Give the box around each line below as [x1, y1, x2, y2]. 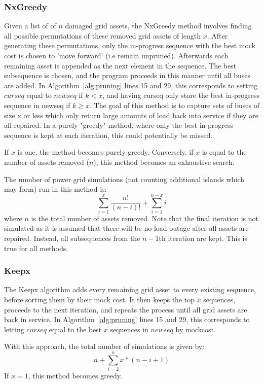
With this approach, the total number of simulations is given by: [4, 341, 205, 352]
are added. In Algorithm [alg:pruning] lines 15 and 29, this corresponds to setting [4, 80, 258, 90]
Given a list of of [4, 20, 56, 31]
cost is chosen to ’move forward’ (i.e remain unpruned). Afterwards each [4, 50, 229, 60]
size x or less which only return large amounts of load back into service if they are [4, 110, 258, 120]
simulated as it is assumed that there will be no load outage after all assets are [4, 223, 249, 233]
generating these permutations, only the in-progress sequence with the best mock [4, 40, 256, 51]
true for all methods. [4, 242, 68, 253]
